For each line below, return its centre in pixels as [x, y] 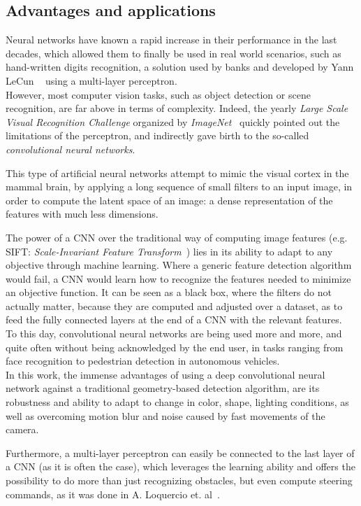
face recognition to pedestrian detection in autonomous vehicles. [143, 361]
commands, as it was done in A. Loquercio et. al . [113, 494]
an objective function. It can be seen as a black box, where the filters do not [169, 292]
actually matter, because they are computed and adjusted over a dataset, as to [174, 305]
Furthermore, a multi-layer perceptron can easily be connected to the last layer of [180, 452]
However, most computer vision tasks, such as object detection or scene [158, 94]
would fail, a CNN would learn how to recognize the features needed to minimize [178, 278]
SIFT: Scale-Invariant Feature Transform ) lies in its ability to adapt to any [169, 251]
